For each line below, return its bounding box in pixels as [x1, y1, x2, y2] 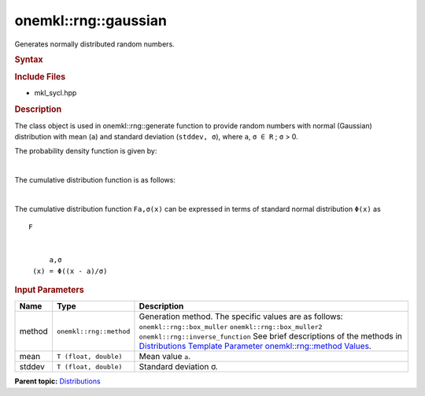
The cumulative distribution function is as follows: [14, 176, 176, 185]
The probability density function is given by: [14, 146, 157, 156]
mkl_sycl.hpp [34, 88, 77, 98]
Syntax [14, 54, 43, 65]
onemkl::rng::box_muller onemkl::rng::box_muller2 [139, 323, 323, 331]
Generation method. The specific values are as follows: [139, 311, 343, 322]
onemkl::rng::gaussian [14, 12, 167, 29]
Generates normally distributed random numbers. [14, 39, 175, 49]
